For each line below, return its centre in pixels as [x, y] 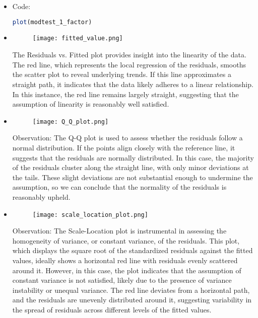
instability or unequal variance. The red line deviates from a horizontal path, [131, 290]
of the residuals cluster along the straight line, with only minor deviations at [131, 167]
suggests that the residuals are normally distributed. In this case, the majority [133, 157]
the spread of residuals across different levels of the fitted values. [112, 309]
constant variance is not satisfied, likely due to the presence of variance [122, 280]
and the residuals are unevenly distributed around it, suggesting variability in [132, 300]
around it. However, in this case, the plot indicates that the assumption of [127, 270]
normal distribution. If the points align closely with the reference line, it [124, 147]
